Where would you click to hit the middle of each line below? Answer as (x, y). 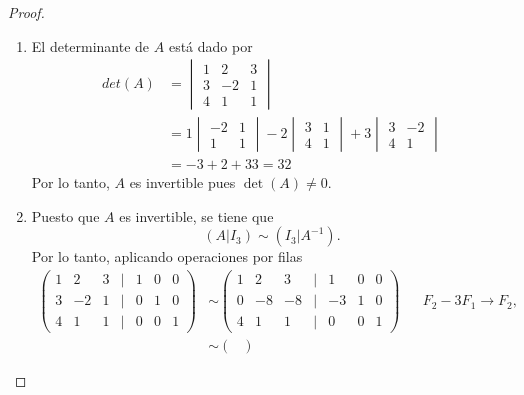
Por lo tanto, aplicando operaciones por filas (167, 256)
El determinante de (90, 45)
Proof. (26, 12)
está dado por (210, 45)
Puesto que (65, 215)
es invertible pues (182, 182)
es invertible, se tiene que (196, 215)
